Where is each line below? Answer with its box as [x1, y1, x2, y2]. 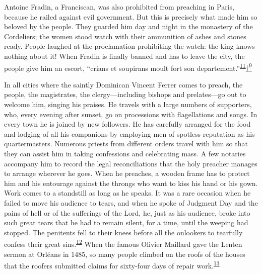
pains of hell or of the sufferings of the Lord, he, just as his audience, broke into [4, 207, 250, 218]
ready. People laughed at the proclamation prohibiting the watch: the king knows [4, 41, 255, 51]
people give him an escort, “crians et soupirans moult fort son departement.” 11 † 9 [4, 61, 252, 73]
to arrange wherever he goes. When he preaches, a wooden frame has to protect [4, 168, 250, 178]
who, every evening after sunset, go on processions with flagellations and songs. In [4, 109, 257, 119]
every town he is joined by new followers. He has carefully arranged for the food [4, 119, 251, 129]
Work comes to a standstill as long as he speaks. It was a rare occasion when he [4, 188, 251, 198]
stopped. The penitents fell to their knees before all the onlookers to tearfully [4, 227, 243, 237]
